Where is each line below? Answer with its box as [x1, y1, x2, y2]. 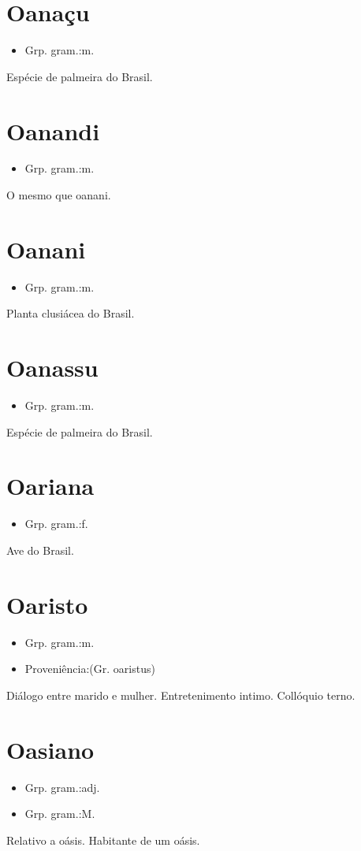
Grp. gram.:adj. [24, 779, 100, 795]
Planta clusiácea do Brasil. [6, 305, 135, 321]
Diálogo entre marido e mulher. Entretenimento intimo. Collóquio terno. [6, 686, 355, 703]
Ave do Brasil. [6, 541, 74, 558]
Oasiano [6, 733, 95, 765]
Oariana [6, 470, 95, 502]
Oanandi [6, 114, 100, 147]
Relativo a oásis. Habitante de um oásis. [6, 831, 200, 848]
